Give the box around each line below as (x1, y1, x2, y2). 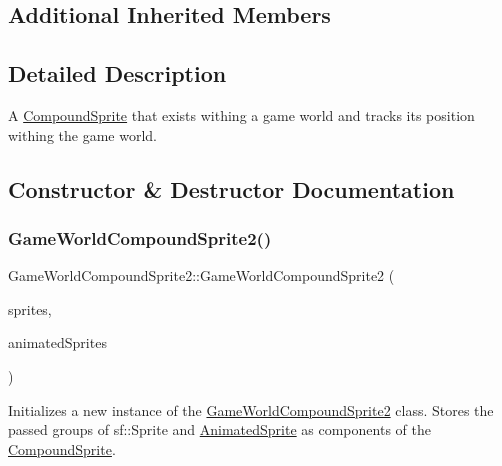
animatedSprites (8, 332, 107, 353)
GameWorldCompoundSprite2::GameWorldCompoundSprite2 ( (8, 265, 395, 286)
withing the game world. (8, 124, 157, 145)
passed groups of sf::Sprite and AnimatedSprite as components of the (8, 419, 431, 440)
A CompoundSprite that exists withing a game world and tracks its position (8, 104, 475, 125)
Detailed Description (8, 58, 227, 89)
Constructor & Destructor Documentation (8, 173, 455, 204)
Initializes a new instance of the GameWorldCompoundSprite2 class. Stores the (8, 399, 494, 420)
